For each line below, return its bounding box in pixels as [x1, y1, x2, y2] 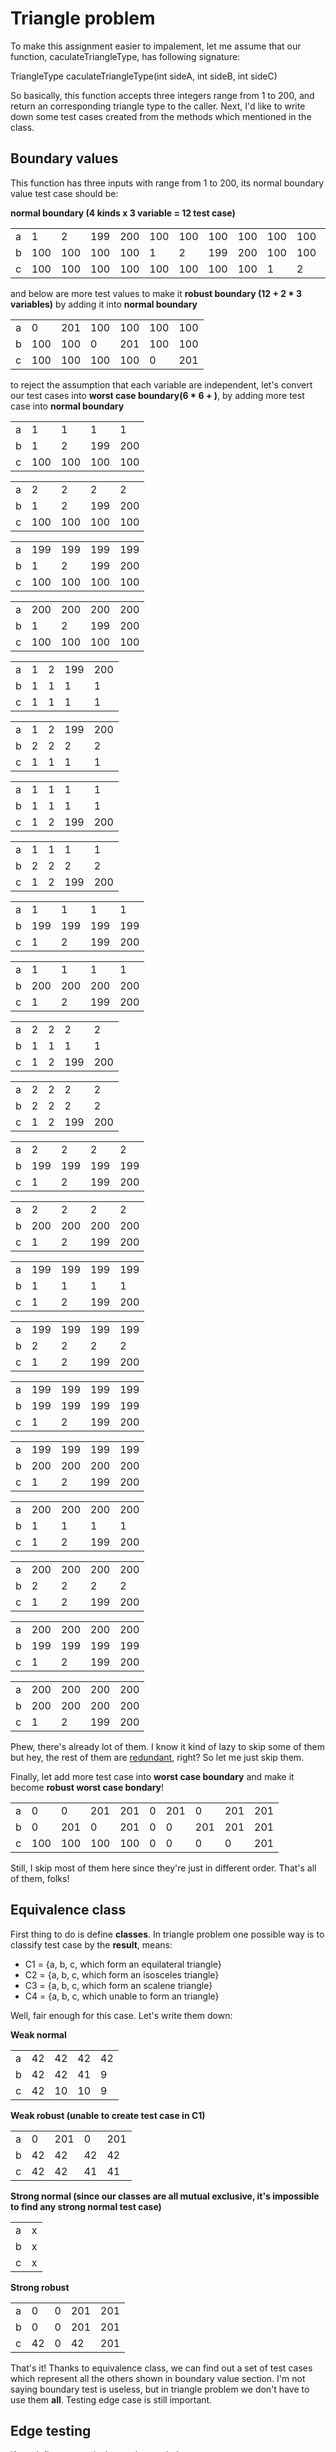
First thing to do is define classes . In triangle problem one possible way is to [10, 1928, 325, 1940]
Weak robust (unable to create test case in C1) [10, 2109, 206, 2121]
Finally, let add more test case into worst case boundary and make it [10, 1770, 295, 1782]
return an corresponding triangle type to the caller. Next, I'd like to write [10, 100, 306, 112]
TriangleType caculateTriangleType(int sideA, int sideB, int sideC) [10, 70, 278, 82]
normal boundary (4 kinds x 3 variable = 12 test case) [10, 207, 236, 219]
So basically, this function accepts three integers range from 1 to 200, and [10, 89, 315, 101]
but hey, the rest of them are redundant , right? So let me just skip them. [10, 1751, 305, 1763]
